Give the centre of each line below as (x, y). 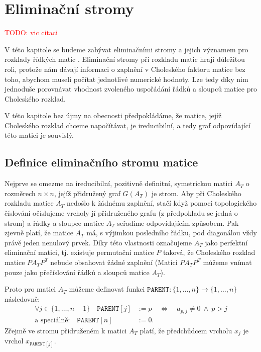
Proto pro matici (30, 289)
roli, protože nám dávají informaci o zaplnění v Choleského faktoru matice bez (125, 69)
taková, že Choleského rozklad (209, 252)
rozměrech (20, 193)
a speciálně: (52, 320)
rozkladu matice (29, 203)
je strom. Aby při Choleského (196, 193)
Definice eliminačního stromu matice (101, 162)
